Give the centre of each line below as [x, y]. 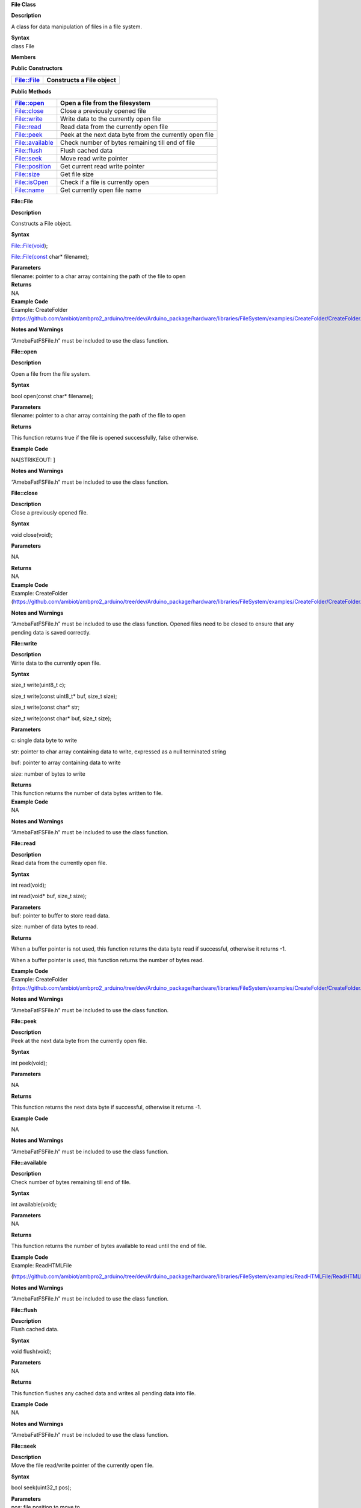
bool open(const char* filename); [52, 396]
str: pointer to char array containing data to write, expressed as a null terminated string [119, 752]
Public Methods [31, 91]
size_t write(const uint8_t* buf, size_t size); [64, 696]
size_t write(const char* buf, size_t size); [61, 718]
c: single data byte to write [44, 740]
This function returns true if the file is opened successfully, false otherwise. [105, 438]
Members [23, 57]
